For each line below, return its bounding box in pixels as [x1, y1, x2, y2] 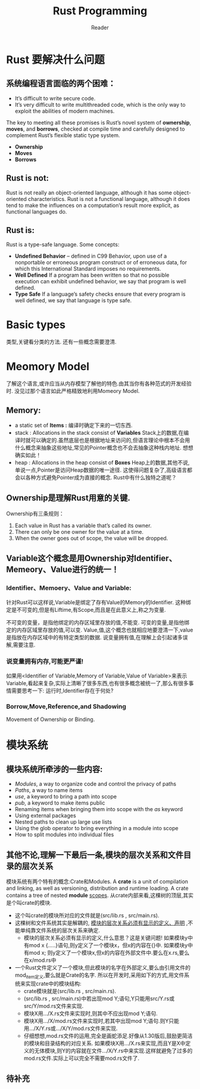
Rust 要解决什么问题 [6, 52, 105, 66]
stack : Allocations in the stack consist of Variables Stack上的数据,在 [14, 429, 184, 437]
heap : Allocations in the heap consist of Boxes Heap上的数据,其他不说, [14, 459, 190, 466]
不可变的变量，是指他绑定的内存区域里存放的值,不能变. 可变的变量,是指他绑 [6, 618, 190, 626]
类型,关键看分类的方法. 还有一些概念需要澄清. [6, 338, 117, 345]
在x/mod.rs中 [23, 956, 57, 964]
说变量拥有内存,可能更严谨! [6, 657, 84, 666]
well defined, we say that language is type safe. [14, 297, 132, 304]
